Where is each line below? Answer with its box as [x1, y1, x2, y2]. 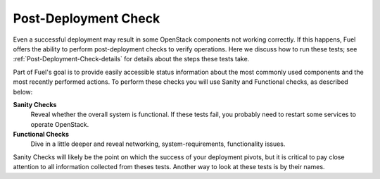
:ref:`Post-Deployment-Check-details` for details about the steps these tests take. [13, 55, 250, 63]
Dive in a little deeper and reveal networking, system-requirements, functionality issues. [30, 140, 286, 148]
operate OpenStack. [30, 120, 89, 128]
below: [13, 87, 33, 96]
